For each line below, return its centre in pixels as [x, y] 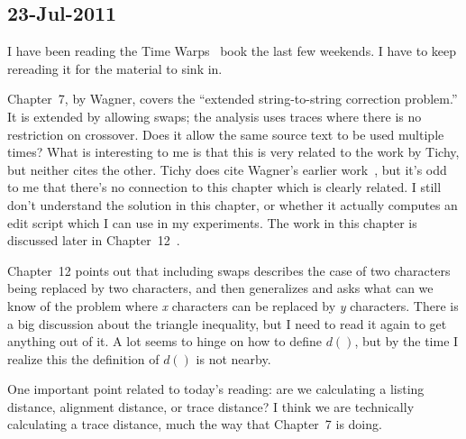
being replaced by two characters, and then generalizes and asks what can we [220, 288]
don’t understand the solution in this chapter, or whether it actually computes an [233, 204]
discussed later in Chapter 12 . [94, 240]
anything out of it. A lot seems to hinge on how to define [164, 341]
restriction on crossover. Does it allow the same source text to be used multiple [226, 134]
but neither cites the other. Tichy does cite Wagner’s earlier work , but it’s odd [227, 169]
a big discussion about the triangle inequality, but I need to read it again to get [227, 323]
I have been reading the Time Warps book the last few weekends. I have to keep [232, 51]
